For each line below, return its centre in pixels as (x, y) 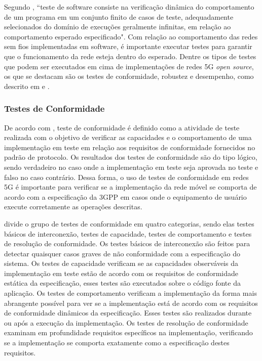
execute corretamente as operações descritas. (73, 207)
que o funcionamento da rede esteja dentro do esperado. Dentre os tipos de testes (130, 56)
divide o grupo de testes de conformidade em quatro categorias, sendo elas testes (129, 223)
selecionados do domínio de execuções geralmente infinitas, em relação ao (118, 27)
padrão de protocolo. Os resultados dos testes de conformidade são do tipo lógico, (131, 157)
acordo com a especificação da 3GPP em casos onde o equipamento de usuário (125, 196)
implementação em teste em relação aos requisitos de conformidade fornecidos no (130, 147)
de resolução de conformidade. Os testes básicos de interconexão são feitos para (127, 243)
